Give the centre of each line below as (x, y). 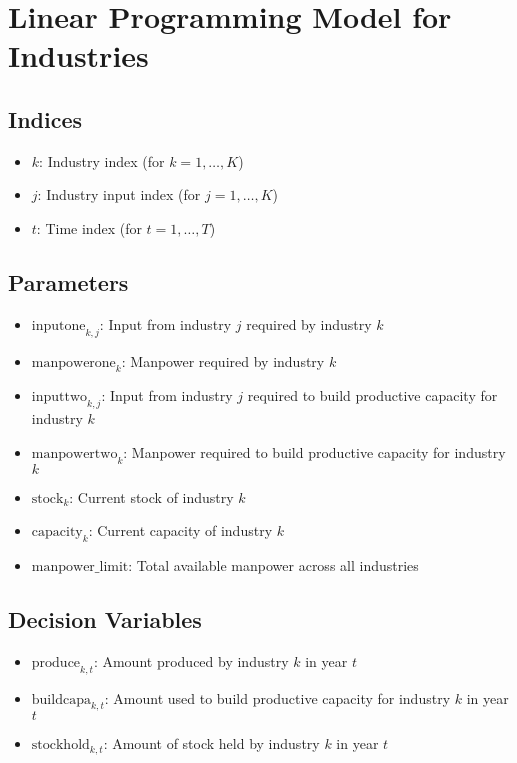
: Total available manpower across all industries (273, 564)
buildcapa (61, 699)
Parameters (68, 281)
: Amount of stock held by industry (211, 743)
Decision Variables (105, 618)
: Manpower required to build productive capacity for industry (314, 451)
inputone (58, 325)
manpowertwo (74, 453)
